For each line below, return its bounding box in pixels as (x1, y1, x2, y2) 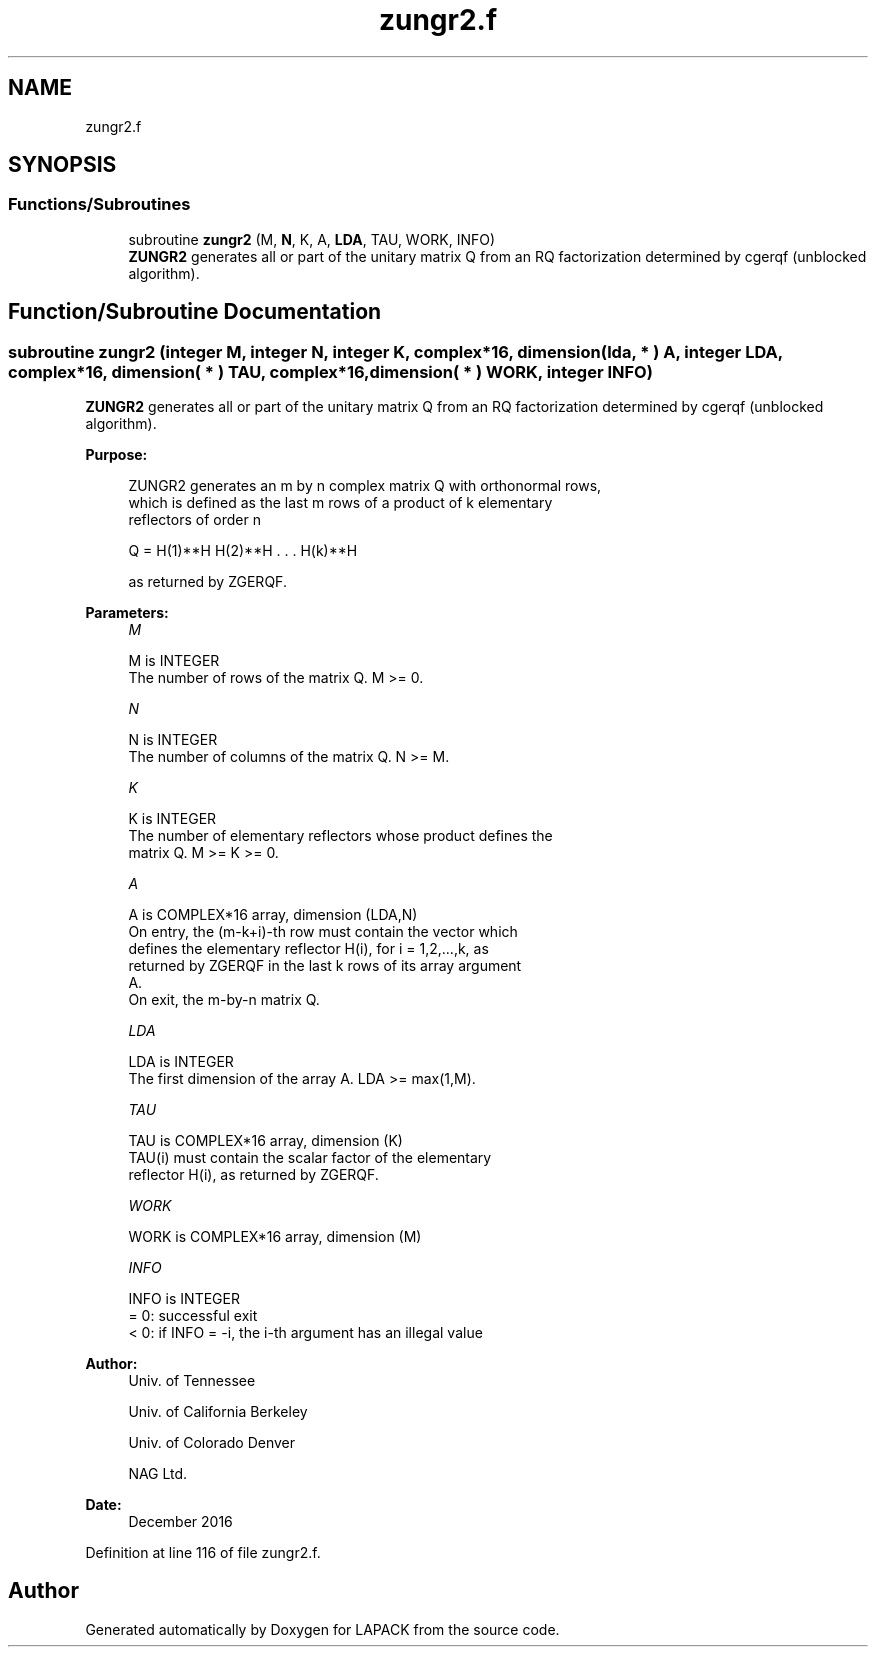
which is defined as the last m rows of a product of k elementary (128, 494, 553, 512)
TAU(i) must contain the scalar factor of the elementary (128, 1149, 492, 1167)
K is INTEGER (128, 810, 217, 828)
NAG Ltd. (128, 1465, 188, 1483)
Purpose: (85, 446, 148, 464)
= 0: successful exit (128, 1307, 258, 1325)
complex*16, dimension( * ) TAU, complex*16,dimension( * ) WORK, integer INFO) (8, 361, 653, 382)
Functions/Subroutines (8, 194, 191, 215)
